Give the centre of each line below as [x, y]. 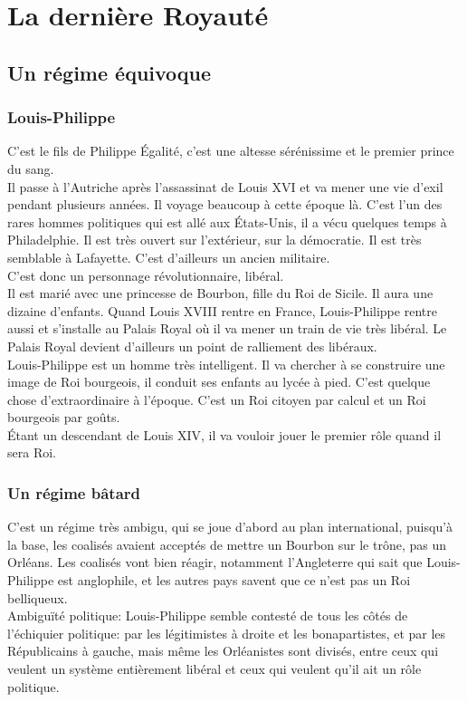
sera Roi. [32, 452]
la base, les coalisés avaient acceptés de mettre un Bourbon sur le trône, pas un [227, 544]
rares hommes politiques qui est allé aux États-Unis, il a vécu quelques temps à [227, 221]
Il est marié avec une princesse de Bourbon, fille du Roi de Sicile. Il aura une [220, 293]
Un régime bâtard [74, 492]
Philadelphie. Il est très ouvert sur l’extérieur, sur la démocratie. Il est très [214, 240]
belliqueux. [38, 597]
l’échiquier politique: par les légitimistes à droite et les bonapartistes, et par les [227, 633]
